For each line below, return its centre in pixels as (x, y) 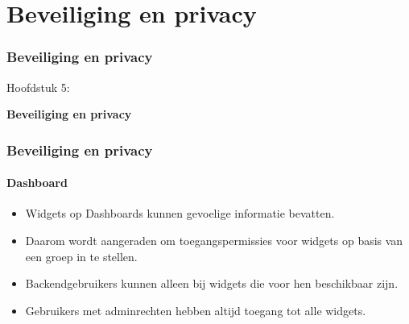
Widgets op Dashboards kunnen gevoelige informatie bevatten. (180, 213)
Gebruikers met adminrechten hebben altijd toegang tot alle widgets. (196, 310)
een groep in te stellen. (81, 256)
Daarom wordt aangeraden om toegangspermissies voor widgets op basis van (214, 241)
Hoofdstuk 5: (38, 87)
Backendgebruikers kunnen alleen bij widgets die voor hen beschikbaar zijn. (212, 283)
